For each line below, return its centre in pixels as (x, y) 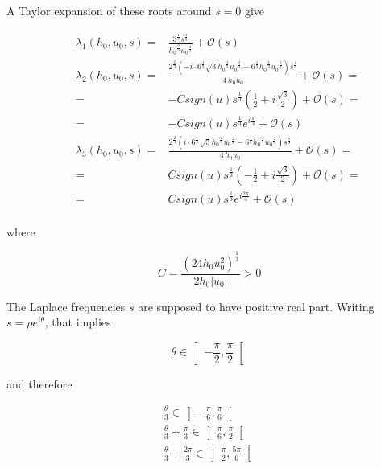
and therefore (39, 383)
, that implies (78, 322)
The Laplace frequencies (66, 306)
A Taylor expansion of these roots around (109, 10)
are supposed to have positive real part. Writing (256, 306)
